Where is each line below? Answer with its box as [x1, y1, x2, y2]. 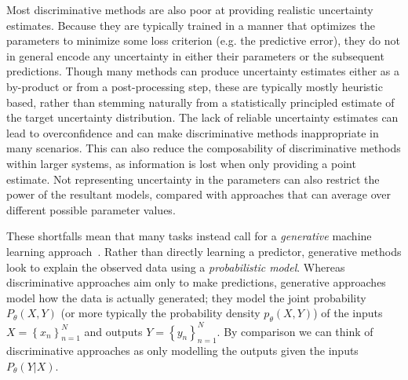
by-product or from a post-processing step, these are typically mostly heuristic [6, 78, 383, 94]
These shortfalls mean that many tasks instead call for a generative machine [6, 228, 372, 244]
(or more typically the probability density [60, 305, 260, 321]
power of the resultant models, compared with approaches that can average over [6, 186, 392, 203]
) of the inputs [313, 305, 383, 321]
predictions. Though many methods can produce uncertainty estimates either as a [6, 63, 400, 79]
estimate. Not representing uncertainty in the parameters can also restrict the [6, 170, 380, 187]
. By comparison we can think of [217, 323, 373, 339]
